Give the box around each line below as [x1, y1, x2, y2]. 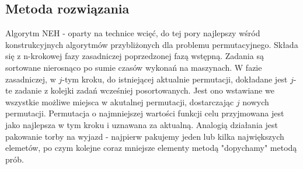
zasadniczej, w [5, 73, 56, 85]
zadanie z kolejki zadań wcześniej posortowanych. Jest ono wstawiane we [15, 84, 274, 96]
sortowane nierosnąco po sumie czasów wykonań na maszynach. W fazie [5, 61, 262, 73]
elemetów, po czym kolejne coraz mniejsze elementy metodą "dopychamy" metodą [5, 142, 297, 154]
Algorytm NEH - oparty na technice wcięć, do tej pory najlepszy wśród [5, 27, 260, 39]
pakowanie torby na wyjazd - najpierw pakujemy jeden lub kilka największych [5, 130, 284, 142]
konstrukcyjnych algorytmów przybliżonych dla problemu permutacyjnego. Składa [5, 38, 298, 50]
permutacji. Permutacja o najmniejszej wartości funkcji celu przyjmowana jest [5, 107, 284, 119]
